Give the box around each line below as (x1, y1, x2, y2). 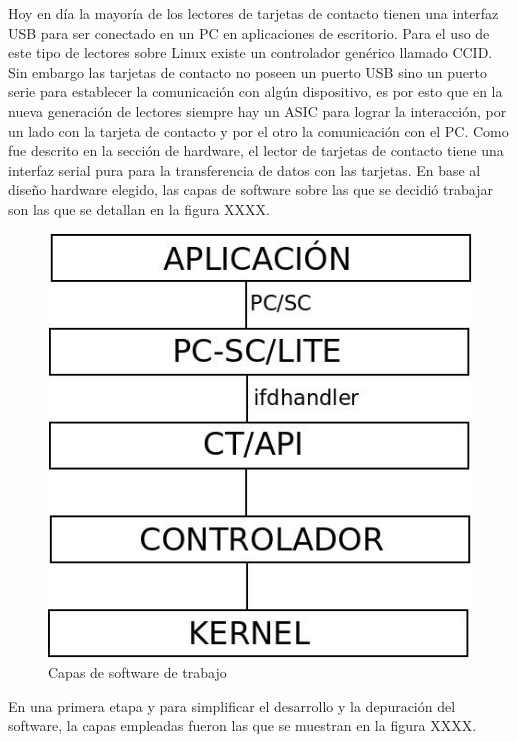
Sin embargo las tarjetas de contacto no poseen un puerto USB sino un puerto (8, 61, 487, 82)
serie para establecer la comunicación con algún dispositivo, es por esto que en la (8, 81, 503, 102)
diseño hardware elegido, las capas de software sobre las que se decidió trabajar (8, 179, 493, 200)
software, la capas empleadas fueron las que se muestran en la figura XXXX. (8, 715, 477, 736)
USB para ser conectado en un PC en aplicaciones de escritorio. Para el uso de (8, 22, 490, 43)
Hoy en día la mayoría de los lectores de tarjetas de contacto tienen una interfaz (8, 3, 499, 23)
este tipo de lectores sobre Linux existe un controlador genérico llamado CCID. (8, 42, 493, 63)
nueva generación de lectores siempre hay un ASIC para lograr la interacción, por (8, 100, 507, 121)
